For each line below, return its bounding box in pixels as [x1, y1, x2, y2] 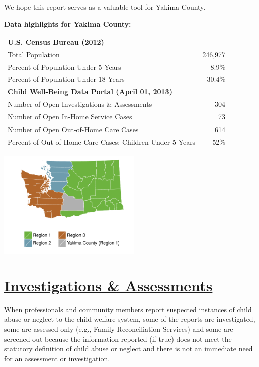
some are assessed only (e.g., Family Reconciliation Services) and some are [4, 324, 233, 334]
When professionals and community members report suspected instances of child [4, 304, 252, 314]
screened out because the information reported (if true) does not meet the [4, 333, 232, 344]
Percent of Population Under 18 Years [8, 74, 125, 84]
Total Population [8, 49, 60, 59]
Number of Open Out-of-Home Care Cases [8, 124, 139, 134]
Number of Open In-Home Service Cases [8, 111, 132, 121]
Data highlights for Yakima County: [4, 18, 131, 29]
